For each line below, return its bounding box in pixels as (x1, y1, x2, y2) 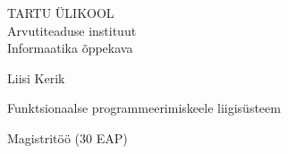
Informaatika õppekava (7, 38, 133, 57)
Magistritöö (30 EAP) (7, 128, 128, 147)
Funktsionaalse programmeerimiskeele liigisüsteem (7, 98, 281, 117)
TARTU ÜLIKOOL (7, 4, 114, 21)
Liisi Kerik (7, 68, 65, 87)
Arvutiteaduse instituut (7, 21, 137, 39)
